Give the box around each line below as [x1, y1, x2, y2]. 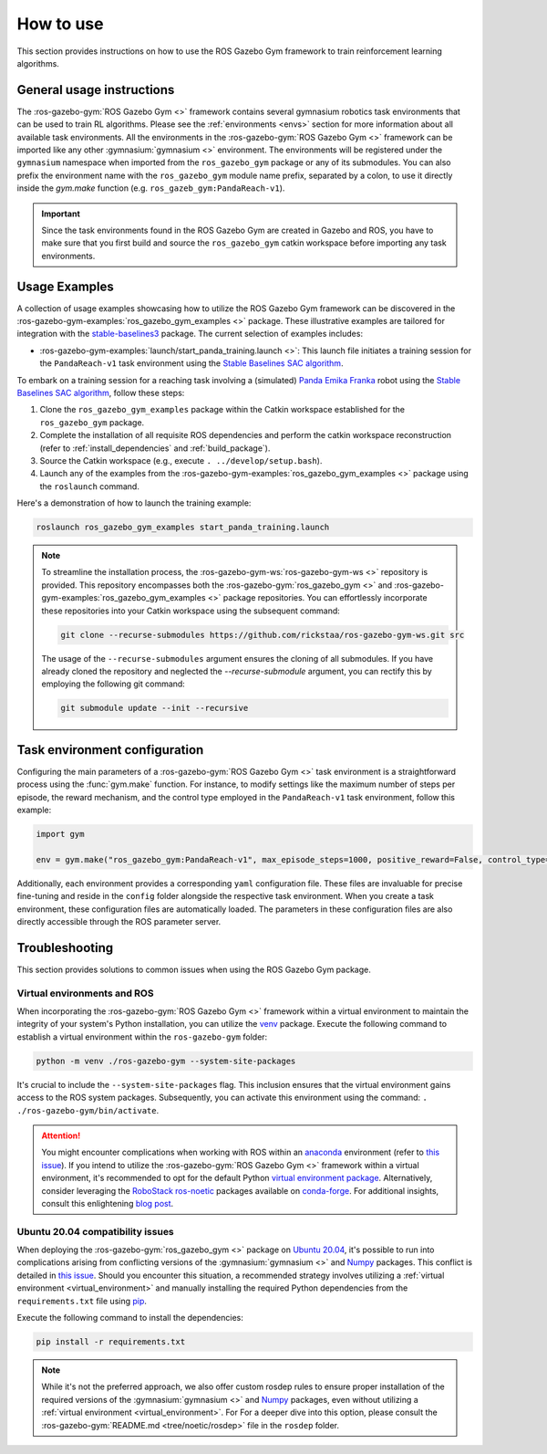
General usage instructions [16, 82, 175, 98]
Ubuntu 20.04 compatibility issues [16, 1225, 175, 1238]
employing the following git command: [41, 678, 186, 689]
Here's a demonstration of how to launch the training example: [16, 497, 252, 508]
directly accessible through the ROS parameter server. [16, 915, 222, 926]
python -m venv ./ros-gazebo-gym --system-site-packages [36, 1055, 296, 1066]
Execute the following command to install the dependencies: [16, 1313, 243, 1323]
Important [41, 208, 81, 219]
